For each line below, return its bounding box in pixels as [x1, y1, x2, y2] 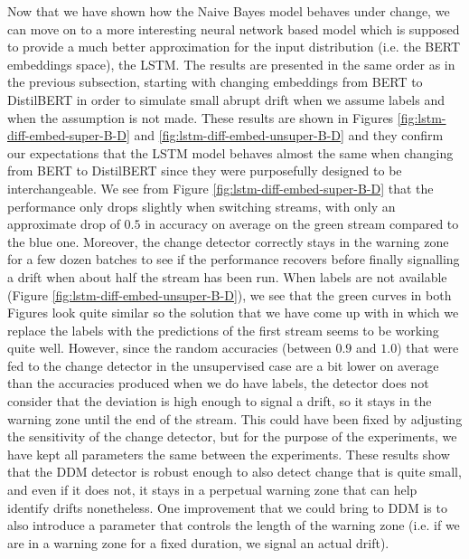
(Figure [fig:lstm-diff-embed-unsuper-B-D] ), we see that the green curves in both [7, 285, 452, 304]
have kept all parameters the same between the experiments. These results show [7, 444, 450, 463]
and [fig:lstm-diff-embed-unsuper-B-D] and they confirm [134, 126, 444, 145]
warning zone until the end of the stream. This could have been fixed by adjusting [7, 409, 463, 428]
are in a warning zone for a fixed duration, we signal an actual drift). [7, 533, 389, 552]
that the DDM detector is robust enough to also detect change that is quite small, [7, 462, 462, 481]
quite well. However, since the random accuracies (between [7, 338, 332, 357]
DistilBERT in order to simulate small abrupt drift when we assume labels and [7, 90, 446, 109]
